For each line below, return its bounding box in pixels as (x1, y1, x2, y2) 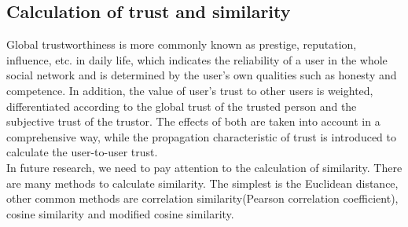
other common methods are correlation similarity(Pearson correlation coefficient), (6, 190, 399, 207)
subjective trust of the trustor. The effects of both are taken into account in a (6, 113, 380, 130)
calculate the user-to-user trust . (6, 144, 158, 160)
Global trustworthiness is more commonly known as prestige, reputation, (6, 36, 357, 53)
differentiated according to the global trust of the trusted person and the (6, 97, 357, 114)
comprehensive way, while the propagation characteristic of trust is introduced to (6, 128, 396, 145)
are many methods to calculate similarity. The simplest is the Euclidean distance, (6, 174, 399, 191)
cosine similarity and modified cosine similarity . (6, 205, 234, 222)
